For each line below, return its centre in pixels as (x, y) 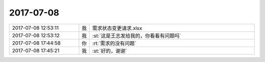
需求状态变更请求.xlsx (117, 28)
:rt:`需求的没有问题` (114, 43)
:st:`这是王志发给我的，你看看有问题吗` (137, 35)
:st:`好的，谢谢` (110, 51)
